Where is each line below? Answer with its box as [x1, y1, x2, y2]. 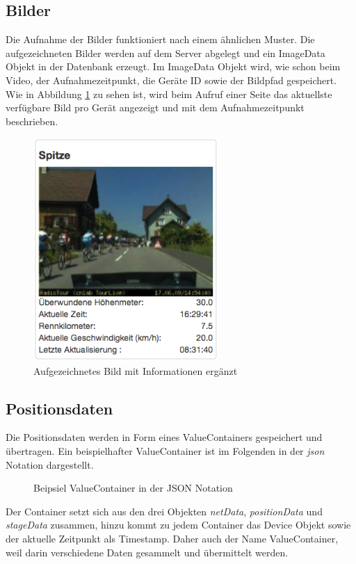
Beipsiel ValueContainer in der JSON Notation [33, 481, 233, 495]
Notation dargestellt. [6, 457, 94, 472]
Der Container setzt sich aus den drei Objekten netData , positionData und [6, 503, 323, 518]
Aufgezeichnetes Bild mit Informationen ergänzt [33, 363, 238, 378]
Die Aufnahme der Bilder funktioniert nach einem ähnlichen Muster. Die [6, 32, 315, 47]
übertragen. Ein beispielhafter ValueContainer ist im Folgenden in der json [6, 444, 325, 458]
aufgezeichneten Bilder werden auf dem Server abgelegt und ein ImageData [6, 45, 325, 60]
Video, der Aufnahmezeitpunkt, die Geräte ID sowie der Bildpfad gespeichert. [6, 72, 337, 87]
